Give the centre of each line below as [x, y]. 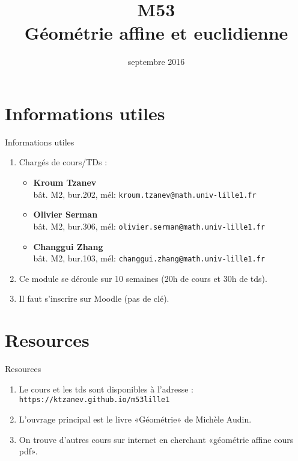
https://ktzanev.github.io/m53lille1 [94, 400]
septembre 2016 [156, 62]
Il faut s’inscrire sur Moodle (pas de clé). [94, 298]
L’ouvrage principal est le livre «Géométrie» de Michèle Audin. [135, 419]
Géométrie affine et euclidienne [156, 33]
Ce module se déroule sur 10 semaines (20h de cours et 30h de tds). [143, 278]
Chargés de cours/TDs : [63, 162]
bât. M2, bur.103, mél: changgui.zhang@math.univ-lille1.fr [149, 258]
